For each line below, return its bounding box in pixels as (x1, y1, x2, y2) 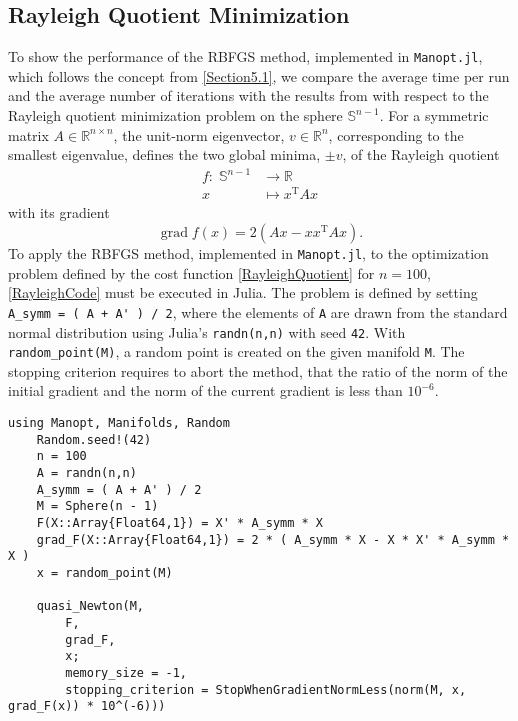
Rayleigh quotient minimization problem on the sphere (8, 105, 343, 126)
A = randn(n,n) (36, 466, 137, 481)
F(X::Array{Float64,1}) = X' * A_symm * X (36, 516, 323, 530)
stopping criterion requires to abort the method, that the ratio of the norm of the (8, 360, 508, 381)
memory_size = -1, (65, 665, 187, 680)
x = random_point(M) (36, 565, 173, 580)
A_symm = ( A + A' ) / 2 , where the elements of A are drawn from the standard (8, 301, 508, 322)
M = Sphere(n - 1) (36, 499, 159, 514)
